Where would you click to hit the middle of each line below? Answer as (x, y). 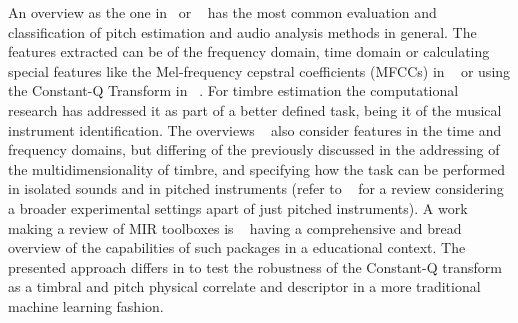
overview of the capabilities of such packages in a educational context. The (237, 247)
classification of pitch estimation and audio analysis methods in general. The (242, 31)
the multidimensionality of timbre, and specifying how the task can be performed (256, 168)
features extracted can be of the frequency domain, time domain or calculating (249, 51)
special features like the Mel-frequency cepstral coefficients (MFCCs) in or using (259, 70)
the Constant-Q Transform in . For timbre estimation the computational (233, 90)
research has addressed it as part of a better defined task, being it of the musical (255, 109)
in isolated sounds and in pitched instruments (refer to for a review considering (256, 188)
